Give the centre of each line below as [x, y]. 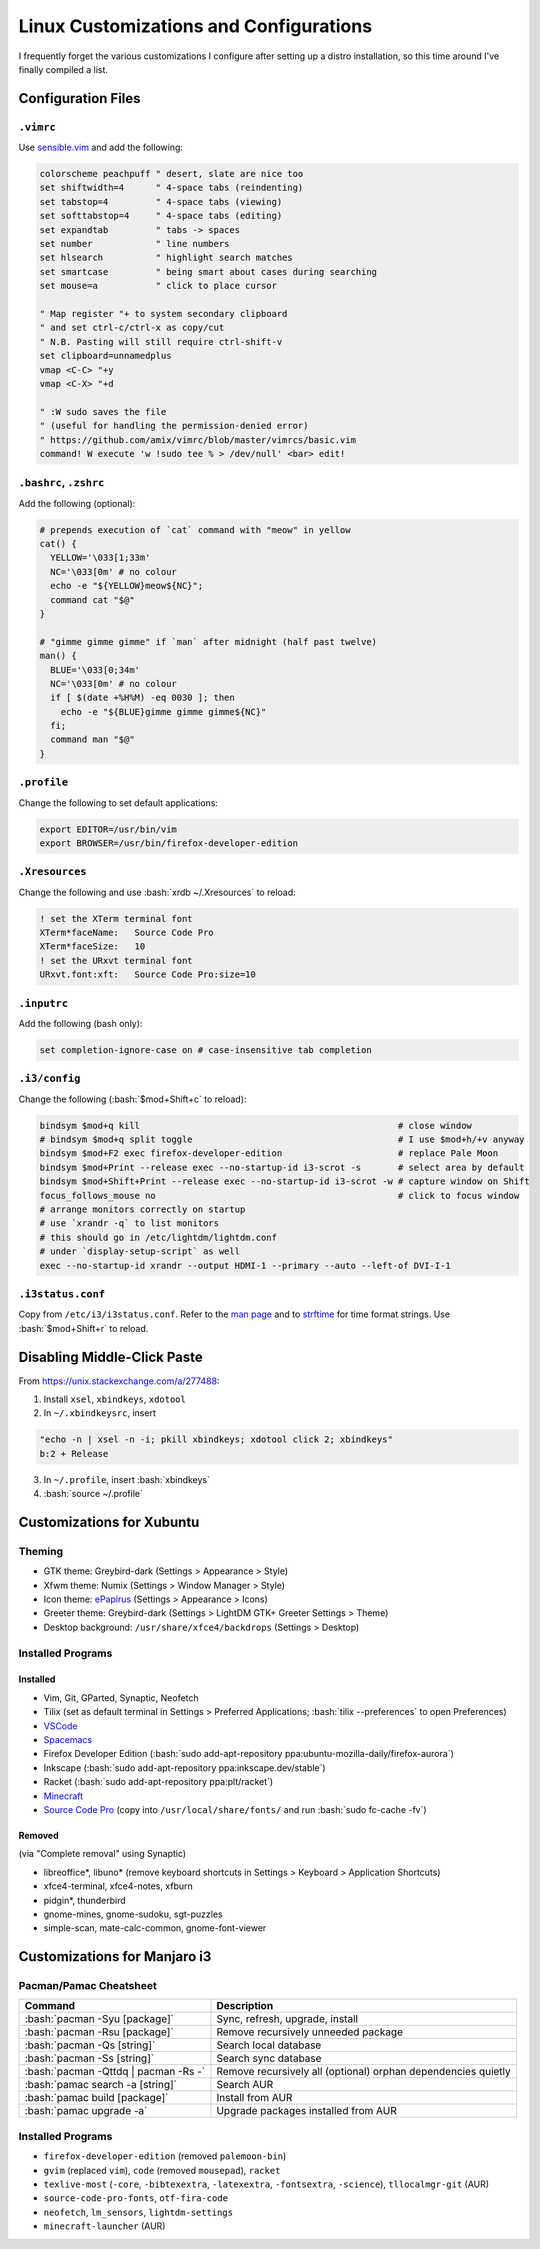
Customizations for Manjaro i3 [115, 1956]
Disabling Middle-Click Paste [111, 1356]
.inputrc [43, 1003]
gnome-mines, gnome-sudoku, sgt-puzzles [133, 1914]
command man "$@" [92, 739]
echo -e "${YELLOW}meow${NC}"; [127, 586]
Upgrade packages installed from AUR [306, 2111]
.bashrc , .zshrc [61, 483]
